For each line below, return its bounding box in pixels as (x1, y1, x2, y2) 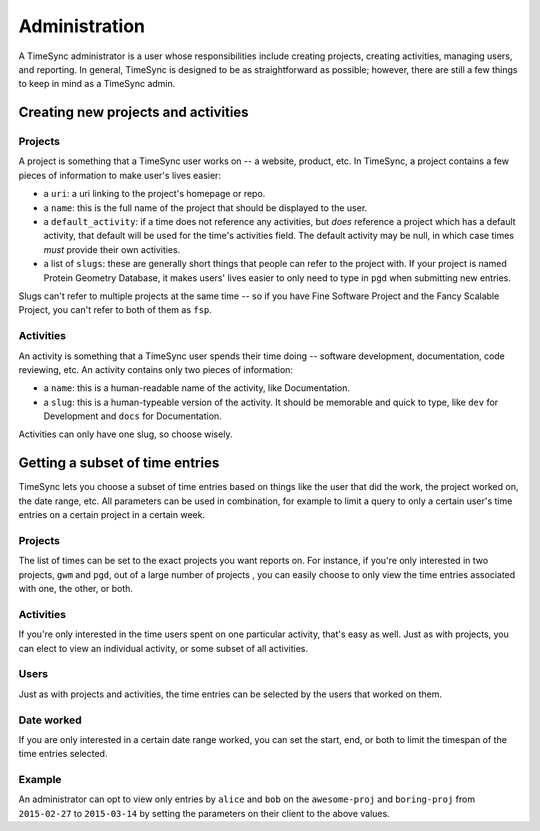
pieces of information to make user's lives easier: (18, 169, 222, 181)
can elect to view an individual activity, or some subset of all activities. (18, 642, 309, 654)
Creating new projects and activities (18, 104, 249, 121)
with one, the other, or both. (18, 583, 134, 595)
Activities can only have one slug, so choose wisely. (18, 428, 233, 440)
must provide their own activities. (43, 243, 181, 255)
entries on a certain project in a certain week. (18, 509, 205, 521)
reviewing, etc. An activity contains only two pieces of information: (18, 363, 294, 375)
